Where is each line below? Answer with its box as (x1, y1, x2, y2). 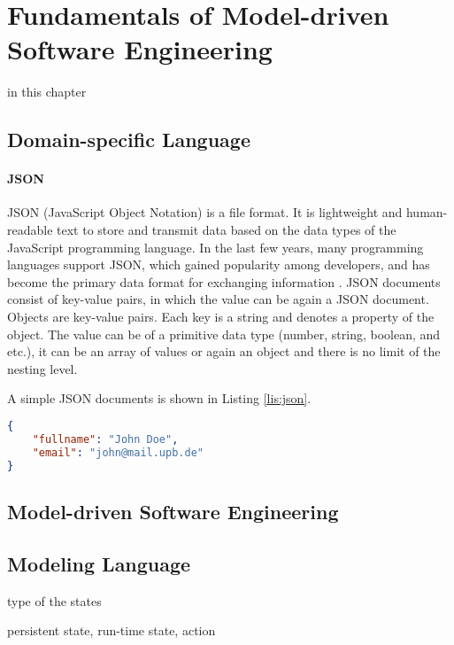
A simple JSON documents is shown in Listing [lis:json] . (7, 389, 312, 408)
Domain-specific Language (7, 126, 250, 153)
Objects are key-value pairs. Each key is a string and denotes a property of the (7, 307, 435, 326)
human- (405, 203, 448, 221)
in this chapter (7, 82, 87, 101)
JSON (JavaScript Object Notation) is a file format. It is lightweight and (7, 203, 403, 221)
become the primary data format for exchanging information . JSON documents (7, 272, 441, 291)
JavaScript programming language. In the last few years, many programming (7, 237, 424, 256)
